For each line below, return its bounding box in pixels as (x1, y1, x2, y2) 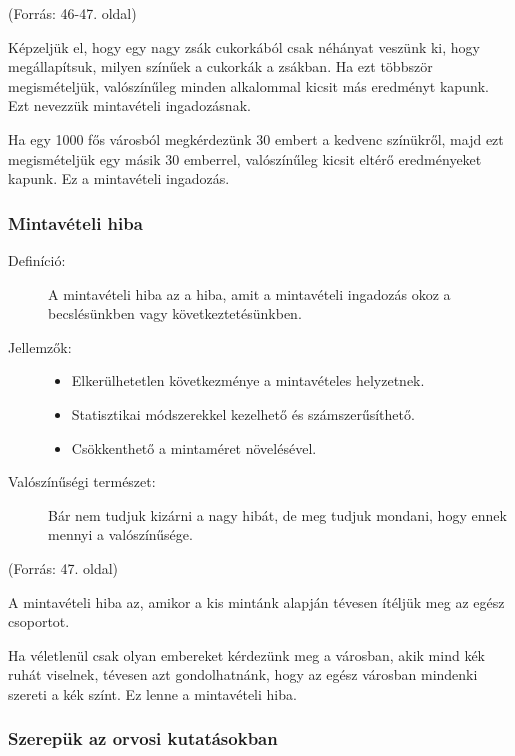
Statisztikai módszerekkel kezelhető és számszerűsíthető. (71, 403, 415, 424)
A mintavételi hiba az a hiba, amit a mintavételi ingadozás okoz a (48, 283, 451, 304)
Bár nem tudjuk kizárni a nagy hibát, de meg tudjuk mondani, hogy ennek (48, 504, 507, 525)
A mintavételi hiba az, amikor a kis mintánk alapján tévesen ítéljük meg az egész (8, 591, 505, 612)
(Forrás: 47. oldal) (8, 557, 119, 578)
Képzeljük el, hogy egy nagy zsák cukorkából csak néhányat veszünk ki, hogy (8, 36, 480, 57)
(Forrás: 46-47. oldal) (8, 3, 137, 23)
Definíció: (8, 249, 66, 270)
